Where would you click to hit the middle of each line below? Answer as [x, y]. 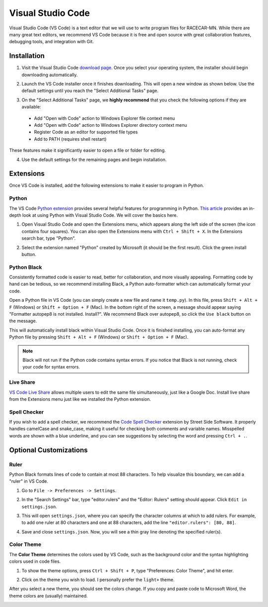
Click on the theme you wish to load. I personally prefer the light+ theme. [98, 580]
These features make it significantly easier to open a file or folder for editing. [88, 150]
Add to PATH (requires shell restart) [70, 139]
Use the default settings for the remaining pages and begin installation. [94, 160]
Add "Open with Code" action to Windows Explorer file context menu [104, 118]
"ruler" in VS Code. [29, 481]
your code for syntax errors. [51, 367]
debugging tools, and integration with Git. [52, 42]
